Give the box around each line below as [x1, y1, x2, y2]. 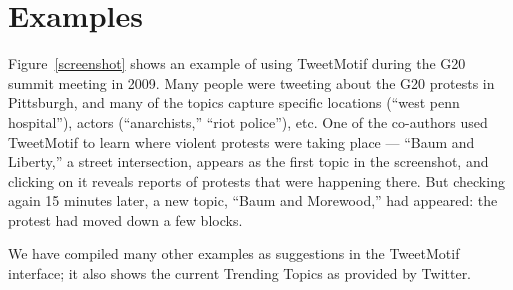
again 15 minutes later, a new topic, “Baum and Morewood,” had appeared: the [8, 190, 498, 211]
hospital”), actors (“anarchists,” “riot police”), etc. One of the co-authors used [8, 111, 488, 132]
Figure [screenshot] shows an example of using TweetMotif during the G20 [8, 53, 466, 74]
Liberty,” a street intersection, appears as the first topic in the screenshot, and [8, 151, 489, 172]
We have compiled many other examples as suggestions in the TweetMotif [8, 243, 460, 264]
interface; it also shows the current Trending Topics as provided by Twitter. [8, 263, 472, 284]
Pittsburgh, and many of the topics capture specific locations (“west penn [8, 92, 460, 113]
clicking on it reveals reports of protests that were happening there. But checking [8, 170, 505, 191]
